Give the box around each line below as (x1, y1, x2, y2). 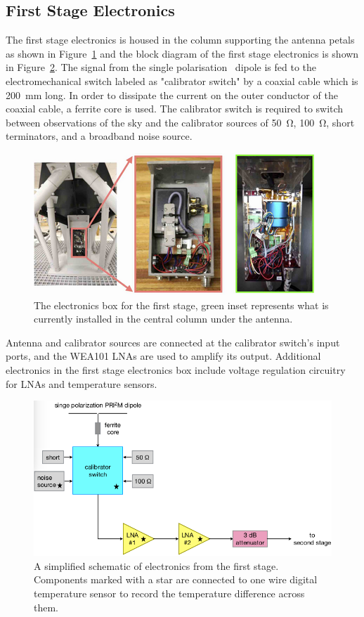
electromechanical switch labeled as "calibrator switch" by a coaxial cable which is (6, 73, 358, 88)
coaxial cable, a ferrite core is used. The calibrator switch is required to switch (6, 101, 344, 116)
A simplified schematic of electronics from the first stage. (34, 558, 279, 573)
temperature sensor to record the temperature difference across (34, 585, 305, 600)
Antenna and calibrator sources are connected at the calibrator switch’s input (6, 335, 340, 349)
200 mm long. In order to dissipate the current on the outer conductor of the (6, 87, 338, 102)
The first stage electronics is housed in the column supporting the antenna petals (6, 32, 355, 47)
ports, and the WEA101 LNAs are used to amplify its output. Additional (6, 349, 321, 363)
